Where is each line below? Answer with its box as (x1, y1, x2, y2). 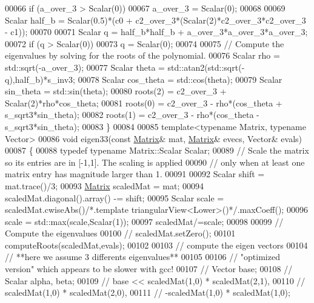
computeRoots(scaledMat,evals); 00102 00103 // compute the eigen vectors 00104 (5, 238, 308, 251)
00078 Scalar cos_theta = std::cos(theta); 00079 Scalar (78, 73, 282, 85)
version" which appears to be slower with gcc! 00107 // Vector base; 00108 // (5, 262, 293, 275)
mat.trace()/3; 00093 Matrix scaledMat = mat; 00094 (5, 179, 204, 192)
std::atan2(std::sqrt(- (167, 60, 245, 73)
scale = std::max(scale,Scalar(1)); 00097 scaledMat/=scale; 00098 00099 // (5, 215, 284, 227)
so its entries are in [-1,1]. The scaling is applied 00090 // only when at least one (5, 155, 305, 168)
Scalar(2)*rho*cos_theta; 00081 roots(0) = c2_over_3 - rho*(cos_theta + (5, 96, 282, 109)
